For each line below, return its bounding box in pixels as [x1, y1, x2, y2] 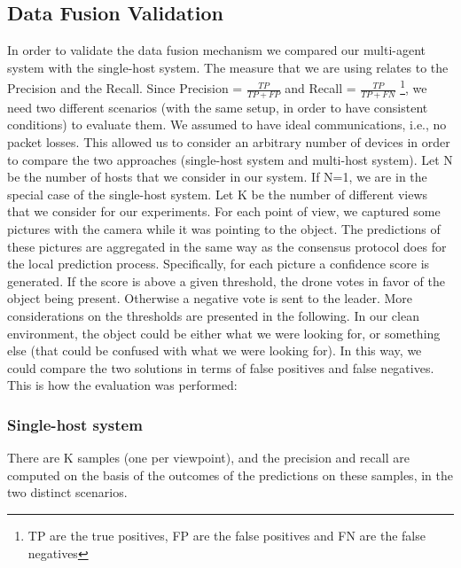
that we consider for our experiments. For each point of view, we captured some [7, 202, 441, 221]
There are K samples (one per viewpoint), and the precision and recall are [7, 448, 410, 467]
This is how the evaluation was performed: [7, 376, 238, 394]
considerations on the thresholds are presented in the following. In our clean [7, 307, 419, 324]
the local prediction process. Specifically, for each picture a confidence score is [7, 254, 430, 273]
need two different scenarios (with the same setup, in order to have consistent [7, 97, 428, 116]
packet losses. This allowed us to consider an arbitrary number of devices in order [7, 133, 450, 152]
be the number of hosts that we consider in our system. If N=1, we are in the [7, 167, 427, 186]
